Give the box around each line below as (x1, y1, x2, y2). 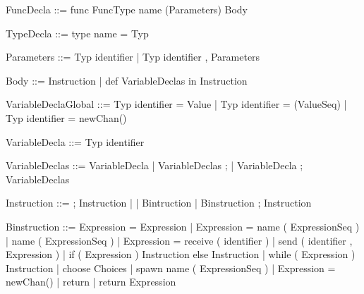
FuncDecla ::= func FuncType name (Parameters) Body (6, 2, 248, 16)
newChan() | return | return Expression (6, 274, 176, 289)
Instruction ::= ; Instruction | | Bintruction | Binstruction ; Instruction (6, 195, 312, 210)
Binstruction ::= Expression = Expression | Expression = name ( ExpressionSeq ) (6, 219, 360, 233)
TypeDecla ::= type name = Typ (6, 25, 149, 40)
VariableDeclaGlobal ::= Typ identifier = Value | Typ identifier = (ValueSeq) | (6, 97, 347, 111)
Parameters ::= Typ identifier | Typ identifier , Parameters (6, 49, 260, 64)
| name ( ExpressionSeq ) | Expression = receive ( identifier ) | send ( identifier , (6, 233, 353, 247)
